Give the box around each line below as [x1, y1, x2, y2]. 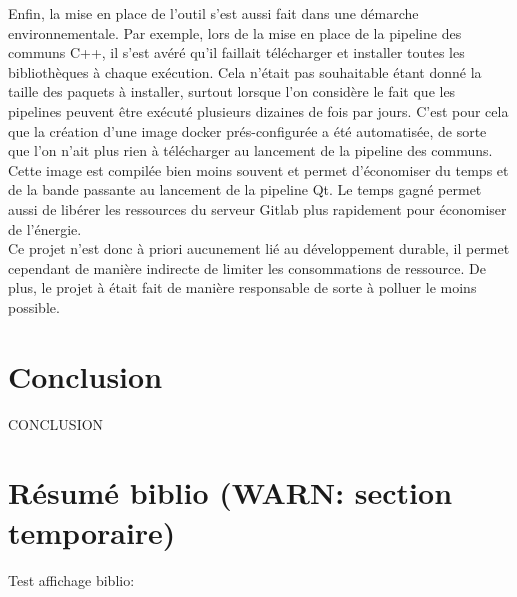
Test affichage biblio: [8, 569, 135, 590]
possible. [8, 296, 60, 317]
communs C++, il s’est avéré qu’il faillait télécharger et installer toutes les [8, 42, 465, 63]
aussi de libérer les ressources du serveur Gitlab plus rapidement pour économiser [8, 198, 507, 219]
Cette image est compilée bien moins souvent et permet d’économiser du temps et [8, 159, 509, 180]
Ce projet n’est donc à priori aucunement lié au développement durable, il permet [8, 238, 510, 259]
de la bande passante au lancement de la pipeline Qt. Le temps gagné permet [8, 179, 482, 200]
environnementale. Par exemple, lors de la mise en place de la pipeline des [8, 22, 462, 43]
